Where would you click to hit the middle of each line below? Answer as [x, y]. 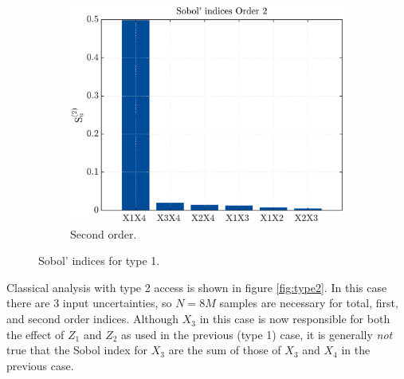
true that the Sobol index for [77, 350]
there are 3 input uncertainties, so [89, 303]
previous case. [40, 365]
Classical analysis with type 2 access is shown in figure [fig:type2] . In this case [197, 287]
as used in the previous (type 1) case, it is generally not [257, 334]
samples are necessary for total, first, [309, 303]
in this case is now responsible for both [295, 319]
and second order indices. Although [93, 319]
